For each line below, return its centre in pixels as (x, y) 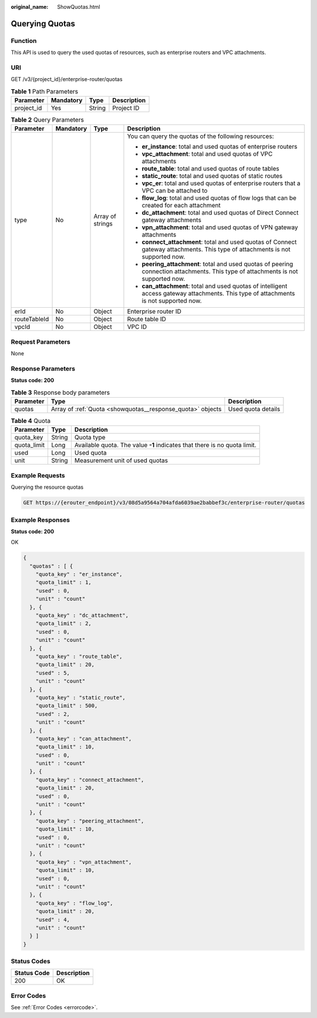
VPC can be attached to (175, 191)
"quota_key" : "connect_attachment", (90, 780)
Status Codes (31, 962)
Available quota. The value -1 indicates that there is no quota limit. (165, 445)
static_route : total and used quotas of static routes (212, 176)
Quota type (90, 438)
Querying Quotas (43, 23)
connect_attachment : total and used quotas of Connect (219, 242)
